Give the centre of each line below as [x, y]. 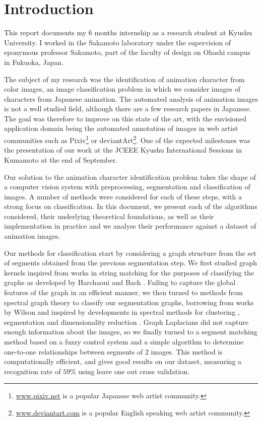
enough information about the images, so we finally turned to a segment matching [131, 332]
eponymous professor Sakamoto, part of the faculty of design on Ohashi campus [127, 52]
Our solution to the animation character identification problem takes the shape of [130, 177]
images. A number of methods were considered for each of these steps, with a [123, 196]
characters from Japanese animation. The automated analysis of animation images [131, 98]
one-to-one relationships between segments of [74, 351]
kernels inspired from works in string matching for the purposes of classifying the [129, 272]
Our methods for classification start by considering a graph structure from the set [130, 253]
